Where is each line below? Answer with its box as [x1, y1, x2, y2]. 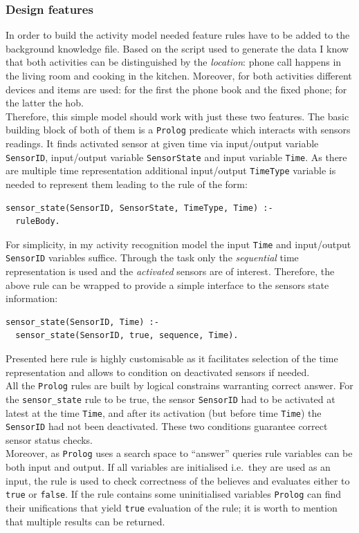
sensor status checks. [6, 432, 93, 447]
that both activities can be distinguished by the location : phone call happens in [6, 55, 342, 69]
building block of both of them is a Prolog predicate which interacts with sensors [6, 122, 351, 137]
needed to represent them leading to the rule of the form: [6, 176, 248, 191]
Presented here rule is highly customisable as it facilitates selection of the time [6, 351, 338, 365]
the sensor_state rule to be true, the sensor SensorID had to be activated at [6, 391, 335, 406]
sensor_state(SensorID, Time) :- [6, 317, 159, 327]
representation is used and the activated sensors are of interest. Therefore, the [6, 264, 335, 279]
